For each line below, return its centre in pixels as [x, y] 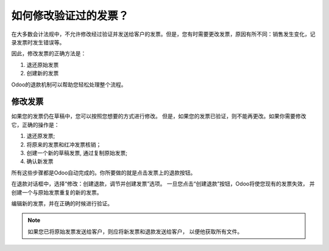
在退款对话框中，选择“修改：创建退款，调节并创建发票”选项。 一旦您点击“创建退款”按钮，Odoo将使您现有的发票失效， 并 [163, 184]
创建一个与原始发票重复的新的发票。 [57, 192]
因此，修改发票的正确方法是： [49, 53]
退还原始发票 [43, 64]
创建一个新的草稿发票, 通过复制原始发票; [77, 153]
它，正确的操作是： [35, 125]
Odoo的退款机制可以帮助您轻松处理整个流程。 [69, 84]
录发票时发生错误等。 [38, 42]
